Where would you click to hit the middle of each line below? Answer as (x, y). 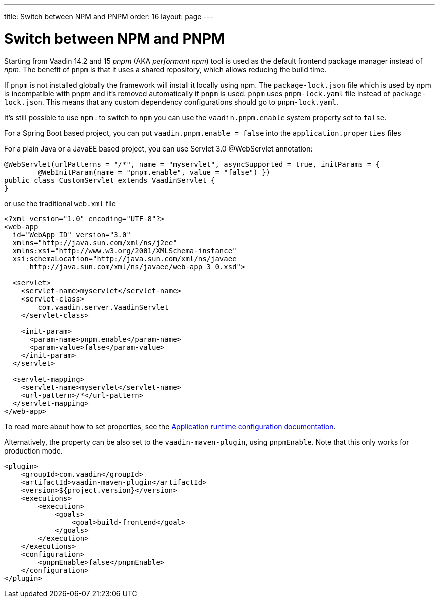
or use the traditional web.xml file (60, 203)
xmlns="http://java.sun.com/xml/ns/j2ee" (95, 243)
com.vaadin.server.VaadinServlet (103, 307)
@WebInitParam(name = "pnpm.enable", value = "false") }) (154, 172)
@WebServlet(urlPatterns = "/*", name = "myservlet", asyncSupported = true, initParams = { (192, 164)
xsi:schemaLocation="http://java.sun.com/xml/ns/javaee (124, 259)
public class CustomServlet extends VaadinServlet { (110, 180)
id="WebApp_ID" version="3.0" (71, 235)
